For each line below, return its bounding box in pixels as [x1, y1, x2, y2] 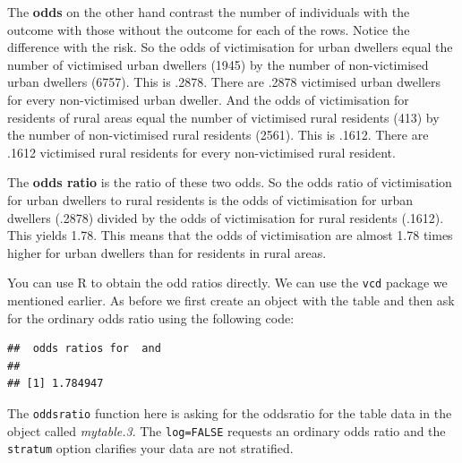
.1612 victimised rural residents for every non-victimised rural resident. [7, 142, 396, 161]
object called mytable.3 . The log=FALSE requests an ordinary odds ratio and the [7, 421, 446, 440]
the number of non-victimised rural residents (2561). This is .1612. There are [7, 125, 429, 144]
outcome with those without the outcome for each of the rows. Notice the [7, 20, 410, 39]
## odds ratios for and [7, 342, 161, 356]
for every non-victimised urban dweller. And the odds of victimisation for [7, 90, 409, 108]
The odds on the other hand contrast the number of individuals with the [7, 3, 410, 21]
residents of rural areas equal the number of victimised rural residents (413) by [7, 107, 440, 126]
